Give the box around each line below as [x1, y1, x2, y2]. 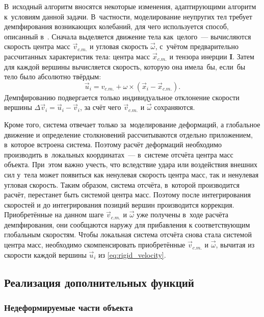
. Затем [232, 51, 254, 61]
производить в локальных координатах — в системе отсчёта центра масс [4, 149, 233, 160]
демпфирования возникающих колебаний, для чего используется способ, [4, 21, 229, 32]
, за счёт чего [80, 102, 121, 112]
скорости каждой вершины [4, 249, 87, 260]
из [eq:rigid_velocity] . [98, 249, 166, 260]
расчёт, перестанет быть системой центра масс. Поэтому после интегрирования [4, 189, 251, 200]
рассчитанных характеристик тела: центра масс [4, 51, 150, 61]
